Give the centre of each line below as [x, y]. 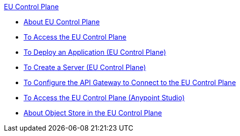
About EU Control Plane [62, 22]
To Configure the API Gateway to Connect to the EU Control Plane [130, 82]
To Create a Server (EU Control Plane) [85, 67]
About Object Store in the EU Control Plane [93, 113]
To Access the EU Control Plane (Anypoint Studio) [104, 98]
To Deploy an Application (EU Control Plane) [95, 52]
